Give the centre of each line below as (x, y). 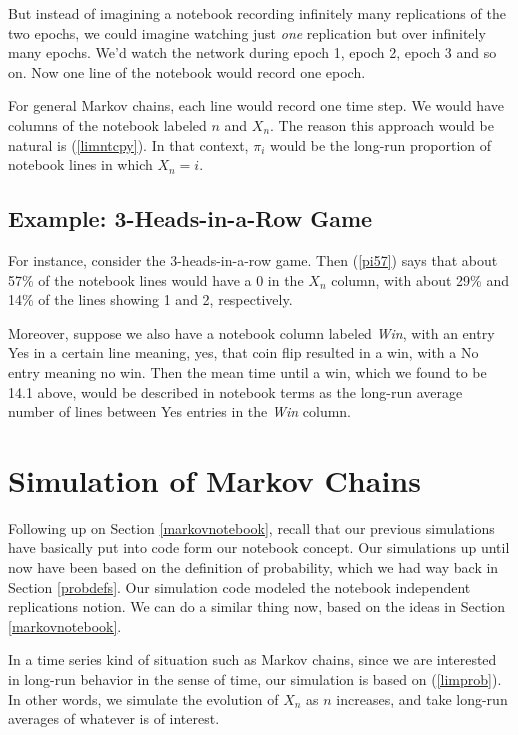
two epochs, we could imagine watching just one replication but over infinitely (247, 32)
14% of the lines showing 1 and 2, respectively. (150, 299)
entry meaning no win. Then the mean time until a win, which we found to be (247, 371)
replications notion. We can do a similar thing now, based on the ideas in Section (257, 606)
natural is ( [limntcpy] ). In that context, (128, 144)
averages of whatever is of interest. (114, 718)
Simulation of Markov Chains (214, 479)
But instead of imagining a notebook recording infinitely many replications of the (257, 13)
